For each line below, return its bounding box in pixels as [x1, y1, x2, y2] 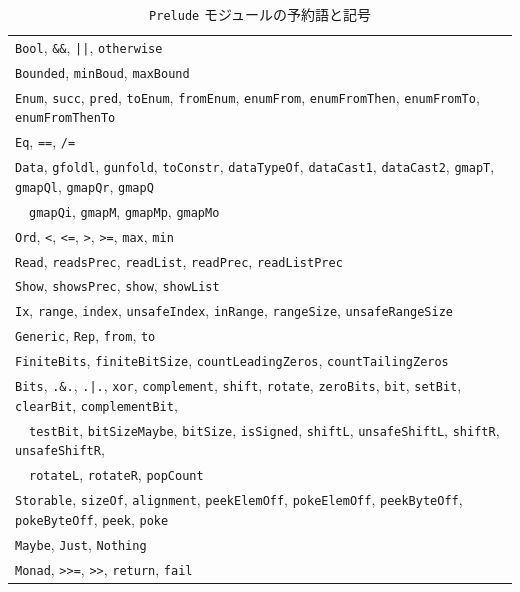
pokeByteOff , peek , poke [15, 508, 169, 529]
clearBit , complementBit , [15, 394, 178, 415]
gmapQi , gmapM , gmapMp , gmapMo [29, 200, 220, 221]
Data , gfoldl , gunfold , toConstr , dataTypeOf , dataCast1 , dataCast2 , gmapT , [15, 156, 495, 177]
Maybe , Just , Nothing [15, 533, 147, 554]
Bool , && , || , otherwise [15, 36, 163, 57]
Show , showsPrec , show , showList [15, 275, 220, 296]
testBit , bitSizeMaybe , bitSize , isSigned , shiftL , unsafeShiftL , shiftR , [29, 419, 500, 440]
